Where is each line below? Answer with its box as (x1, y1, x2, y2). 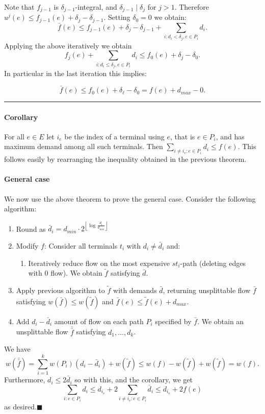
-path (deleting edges (180, 257, 246, 268)
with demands (113, 285, 157, 296)
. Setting (103, 12, 130, 22)
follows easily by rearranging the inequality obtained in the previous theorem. (4, 154, 247, 164)
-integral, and (75, 1, 117, 12)
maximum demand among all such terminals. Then (4, 141, 163, 152)
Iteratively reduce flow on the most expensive (28, 257, 170, 268)
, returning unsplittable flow (163, 285, 251, 296)
